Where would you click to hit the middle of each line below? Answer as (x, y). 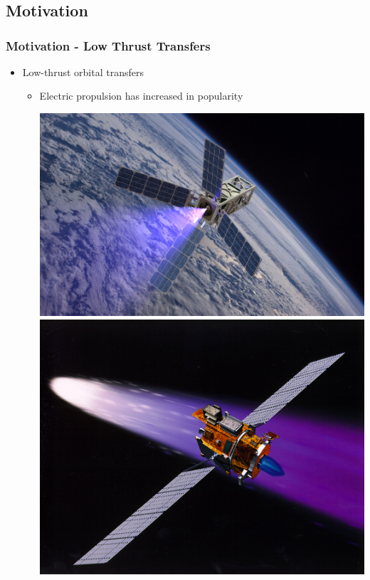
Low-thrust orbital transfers (83, 72)
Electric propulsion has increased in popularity (141, 96)
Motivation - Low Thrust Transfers (108, 45)
